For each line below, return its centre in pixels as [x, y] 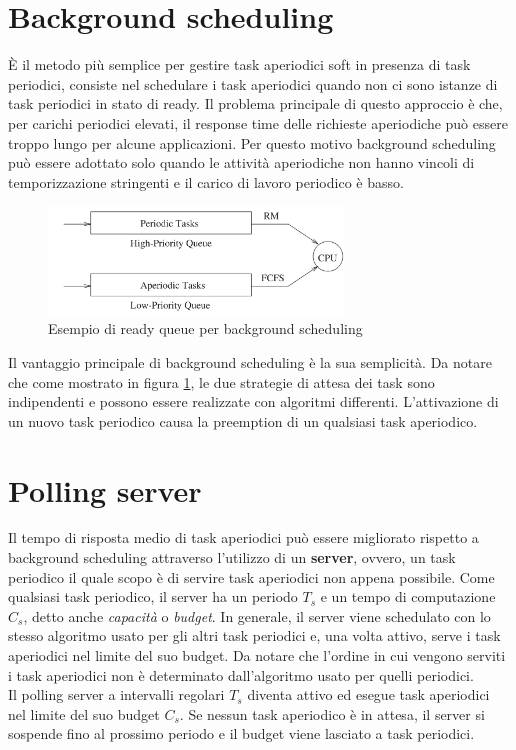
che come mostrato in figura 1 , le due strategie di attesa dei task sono [221, 381]
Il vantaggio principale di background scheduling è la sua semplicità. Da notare [250, 361]
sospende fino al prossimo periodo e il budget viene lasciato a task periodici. [241, 733]
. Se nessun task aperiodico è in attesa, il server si [332, 713]
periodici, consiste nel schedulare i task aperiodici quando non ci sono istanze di [253, 83]
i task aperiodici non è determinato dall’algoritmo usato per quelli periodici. [241, 674]
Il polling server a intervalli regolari [116, 694]
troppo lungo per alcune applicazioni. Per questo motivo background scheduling [252, 142]
